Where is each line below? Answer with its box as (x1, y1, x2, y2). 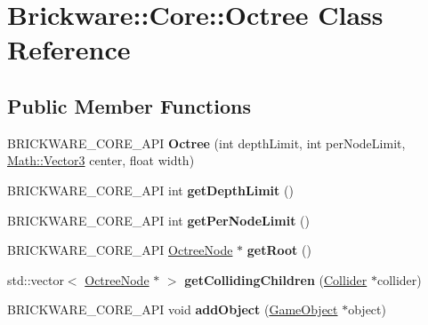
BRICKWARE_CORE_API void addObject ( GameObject (7, 300, 338, 319)
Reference (7, 31, 131, 67)
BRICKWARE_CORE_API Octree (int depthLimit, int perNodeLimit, (7, 133, 406, 152)
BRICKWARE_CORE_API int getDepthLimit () (7, 180, 294, 199)
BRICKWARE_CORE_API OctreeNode (7, 241, 233, 259)
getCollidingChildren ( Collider (184, 270, 367, 289)
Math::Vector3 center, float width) (7, 151, 195, 170)
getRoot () (246, 241, 311, 259)
